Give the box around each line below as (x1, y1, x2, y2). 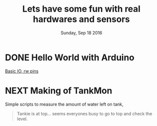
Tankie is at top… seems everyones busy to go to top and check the (16, 110, 153, 116)
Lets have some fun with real (22, 3, 141, 15)
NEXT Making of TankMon (5, 85, 112, 96)
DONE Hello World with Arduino (5, 52, 135, 63)
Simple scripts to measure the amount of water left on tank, (5, 101, 124, 107)
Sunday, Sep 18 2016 (60, 30, 103, 36)
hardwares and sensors (33, 14, 130, 25)
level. (16, 116, 28, 122)
